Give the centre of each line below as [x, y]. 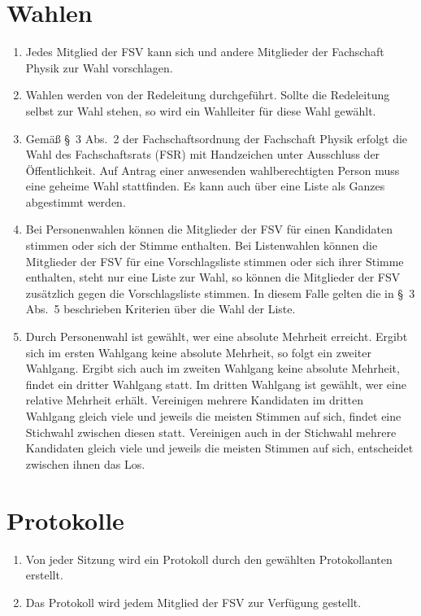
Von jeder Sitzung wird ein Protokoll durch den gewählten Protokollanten [209, 559]
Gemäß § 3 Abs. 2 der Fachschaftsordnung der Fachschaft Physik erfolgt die [217, 138]
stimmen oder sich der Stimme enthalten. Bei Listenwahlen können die [202, 245]
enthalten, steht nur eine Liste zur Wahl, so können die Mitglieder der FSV [213, 277]
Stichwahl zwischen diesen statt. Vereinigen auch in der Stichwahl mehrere [211, 432]
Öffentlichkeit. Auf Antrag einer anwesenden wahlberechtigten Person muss [213, 170]
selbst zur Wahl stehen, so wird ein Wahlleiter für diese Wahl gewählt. [201, 110]
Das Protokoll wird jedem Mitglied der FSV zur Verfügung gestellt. [193, 602]
